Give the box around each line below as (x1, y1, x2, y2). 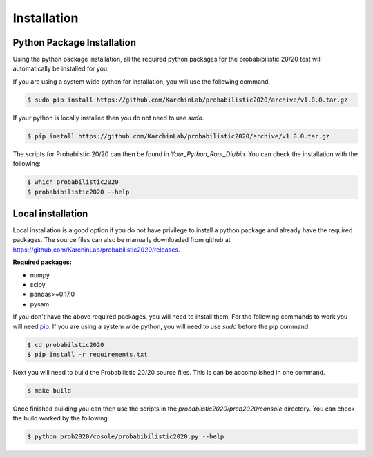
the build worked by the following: (12, 414, 110, 422)
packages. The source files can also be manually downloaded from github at (12, 236, 231, 244)
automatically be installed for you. (12, 64, 110, 73)
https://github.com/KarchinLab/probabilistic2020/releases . (12, 245, 180, 254)
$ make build (27, 386, 72, 394)
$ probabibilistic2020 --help (27, 187, 130, 196)
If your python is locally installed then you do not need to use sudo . (12, 113, 204, 122)
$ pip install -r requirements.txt (27, 350, 148, 358)
